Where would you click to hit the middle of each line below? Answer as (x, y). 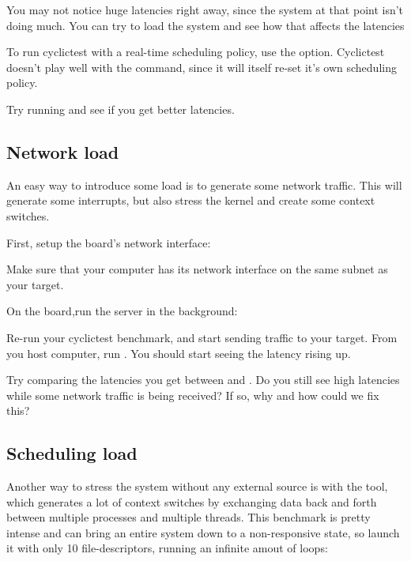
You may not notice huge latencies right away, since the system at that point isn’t (205, 9)
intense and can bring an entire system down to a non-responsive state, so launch (203, 532)
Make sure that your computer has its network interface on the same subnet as (197, 269)
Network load (63, 151)
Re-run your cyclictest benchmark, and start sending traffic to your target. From (202, 337)
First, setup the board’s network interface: (109, 242)
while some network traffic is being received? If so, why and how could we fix (193, 395)
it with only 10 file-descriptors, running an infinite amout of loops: (167, 548)
